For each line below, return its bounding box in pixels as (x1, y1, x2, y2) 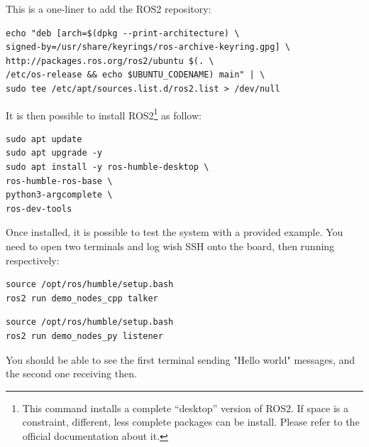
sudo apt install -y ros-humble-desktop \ (6, 162, 209, 172)
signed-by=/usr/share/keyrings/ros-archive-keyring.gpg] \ (6, 42, 290, 53)
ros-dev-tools (6, 203, 72, 214)
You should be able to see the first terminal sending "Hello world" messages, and (6, 352, 356, 367)
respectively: (6, 252, 60, 267)
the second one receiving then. (6, 366, 137, 381)
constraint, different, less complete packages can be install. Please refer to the (22, 414, 360, 429)
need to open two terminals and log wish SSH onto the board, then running (6, 238, 335, 253)
